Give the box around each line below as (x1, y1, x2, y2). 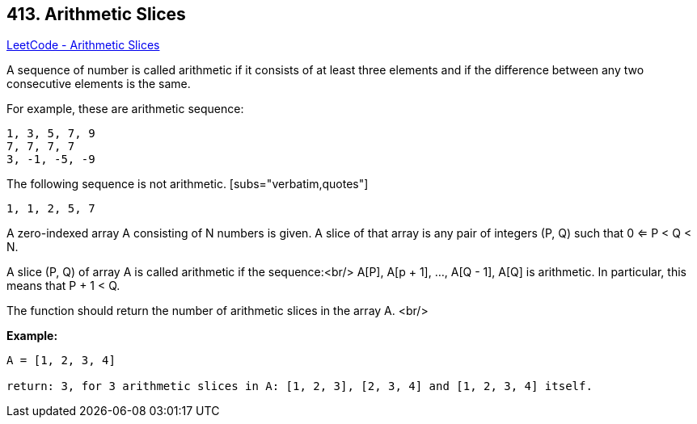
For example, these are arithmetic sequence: (6, 102, 244, 116)
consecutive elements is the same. (6, 77, 191, 91)
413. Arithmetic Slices (6, 4, 186, 24)
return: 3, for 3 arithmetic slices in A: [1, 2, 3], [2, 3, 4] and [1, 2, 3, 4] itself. (6, 380, 593, 393)
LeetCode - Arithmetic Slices (6, 38, 160, 52)
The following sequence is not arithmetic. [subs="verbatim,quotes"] (6, 177, 369, 191)
